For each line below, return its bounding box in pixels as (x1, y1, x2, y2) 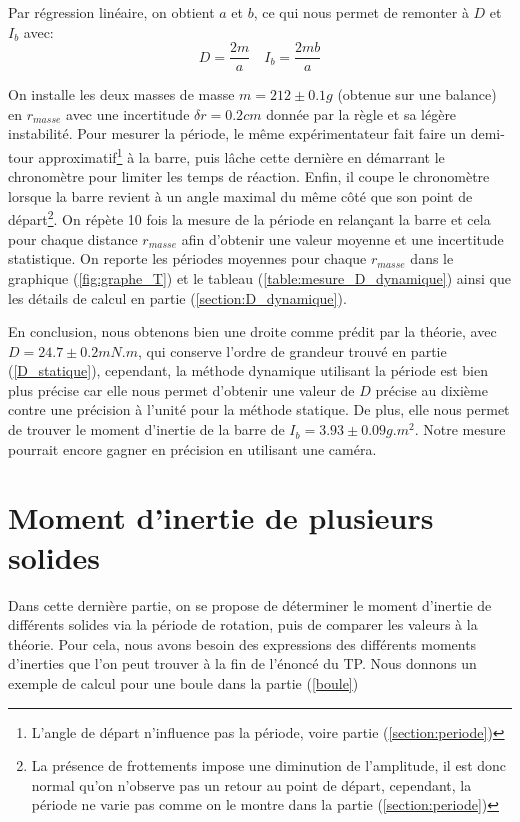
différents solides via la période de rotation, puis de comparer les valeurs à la (8, 614, 478, 635)
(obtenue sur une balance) (337, 84, 497, 105)
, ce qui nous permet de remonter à (253, 2, 469, 22)
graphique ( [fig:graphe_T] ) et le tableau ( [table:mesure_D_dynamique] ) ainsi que (8, 267, 511, 288)
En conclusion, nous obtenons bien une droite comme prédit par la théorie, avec (8, 321, 497, 342)
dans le (410, 248, 454, 269)
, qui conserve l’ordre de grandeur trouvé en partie (137, 340, 447, 361)
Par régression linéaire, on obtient (8, 2, 215, 22)
